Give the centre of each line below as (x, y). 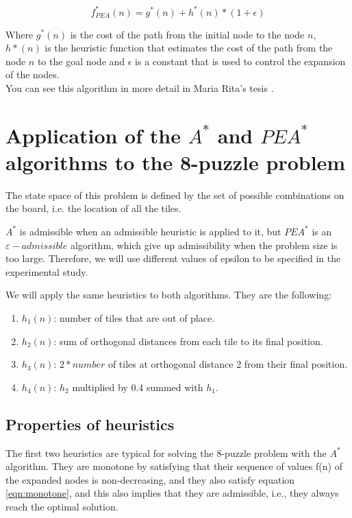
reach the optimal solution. (62, 506)
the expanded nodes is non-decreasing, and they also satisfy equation (150, 479)
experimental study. (47, 271)
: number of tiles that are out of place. (134, 317)
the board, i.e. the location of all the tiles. (93, 208)
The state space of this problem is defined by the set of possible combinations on (175, 195)
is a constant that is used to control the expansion (240, 61)
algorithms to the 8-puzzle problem (176, 162)
